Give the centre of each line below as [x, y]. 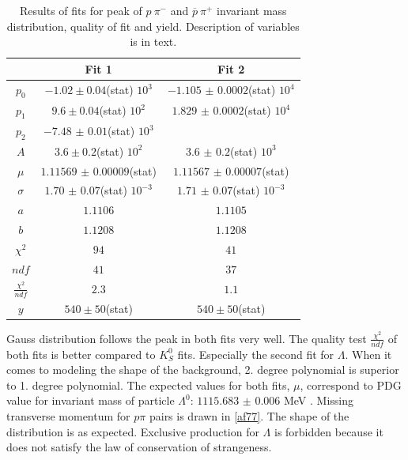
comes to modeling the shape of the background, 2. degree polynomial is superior [203, 370]
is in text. [153, 41]
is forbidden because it [329, 431]
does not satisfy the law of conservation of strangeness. [139, 447]
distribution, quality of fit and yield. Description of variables [153, 26]
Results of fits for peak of [81, 10]
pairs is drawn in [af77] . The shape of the [249, 416]
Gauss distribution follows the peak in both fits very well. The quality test [187, 338]
